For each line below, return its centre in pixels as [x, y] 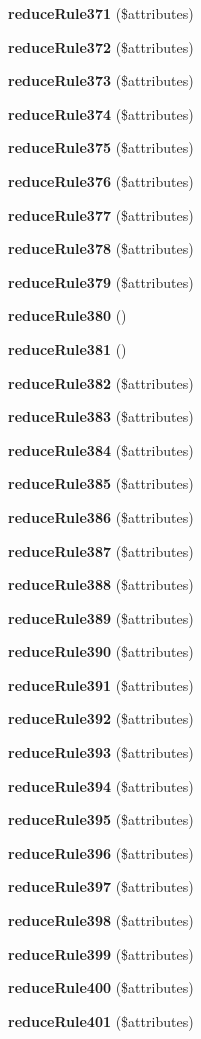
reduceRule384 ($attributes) [101, 449]
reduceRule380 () [67, 315]
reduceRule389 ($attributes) [101, 617]
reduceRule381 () [67, 348]
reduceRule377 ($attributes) [101, 214]
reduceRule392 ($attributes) [101, 718]
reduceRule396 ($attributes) [101, 852]
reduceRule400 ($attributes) [101, 987]
